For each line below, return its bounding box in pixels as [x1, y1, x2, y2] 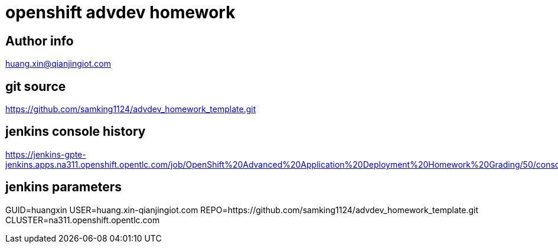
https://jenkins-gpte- [5, 149, 86, 159]
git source [5, 79, 66, 94]
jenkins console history [5, 124, 146, 139]
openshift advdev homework [5, 2, 236, 22]
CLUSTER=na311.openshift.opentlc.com [5, 214, 160, 225]
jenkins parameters [5, 180, 122, 195]
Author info [5, 33, 74, 48]
